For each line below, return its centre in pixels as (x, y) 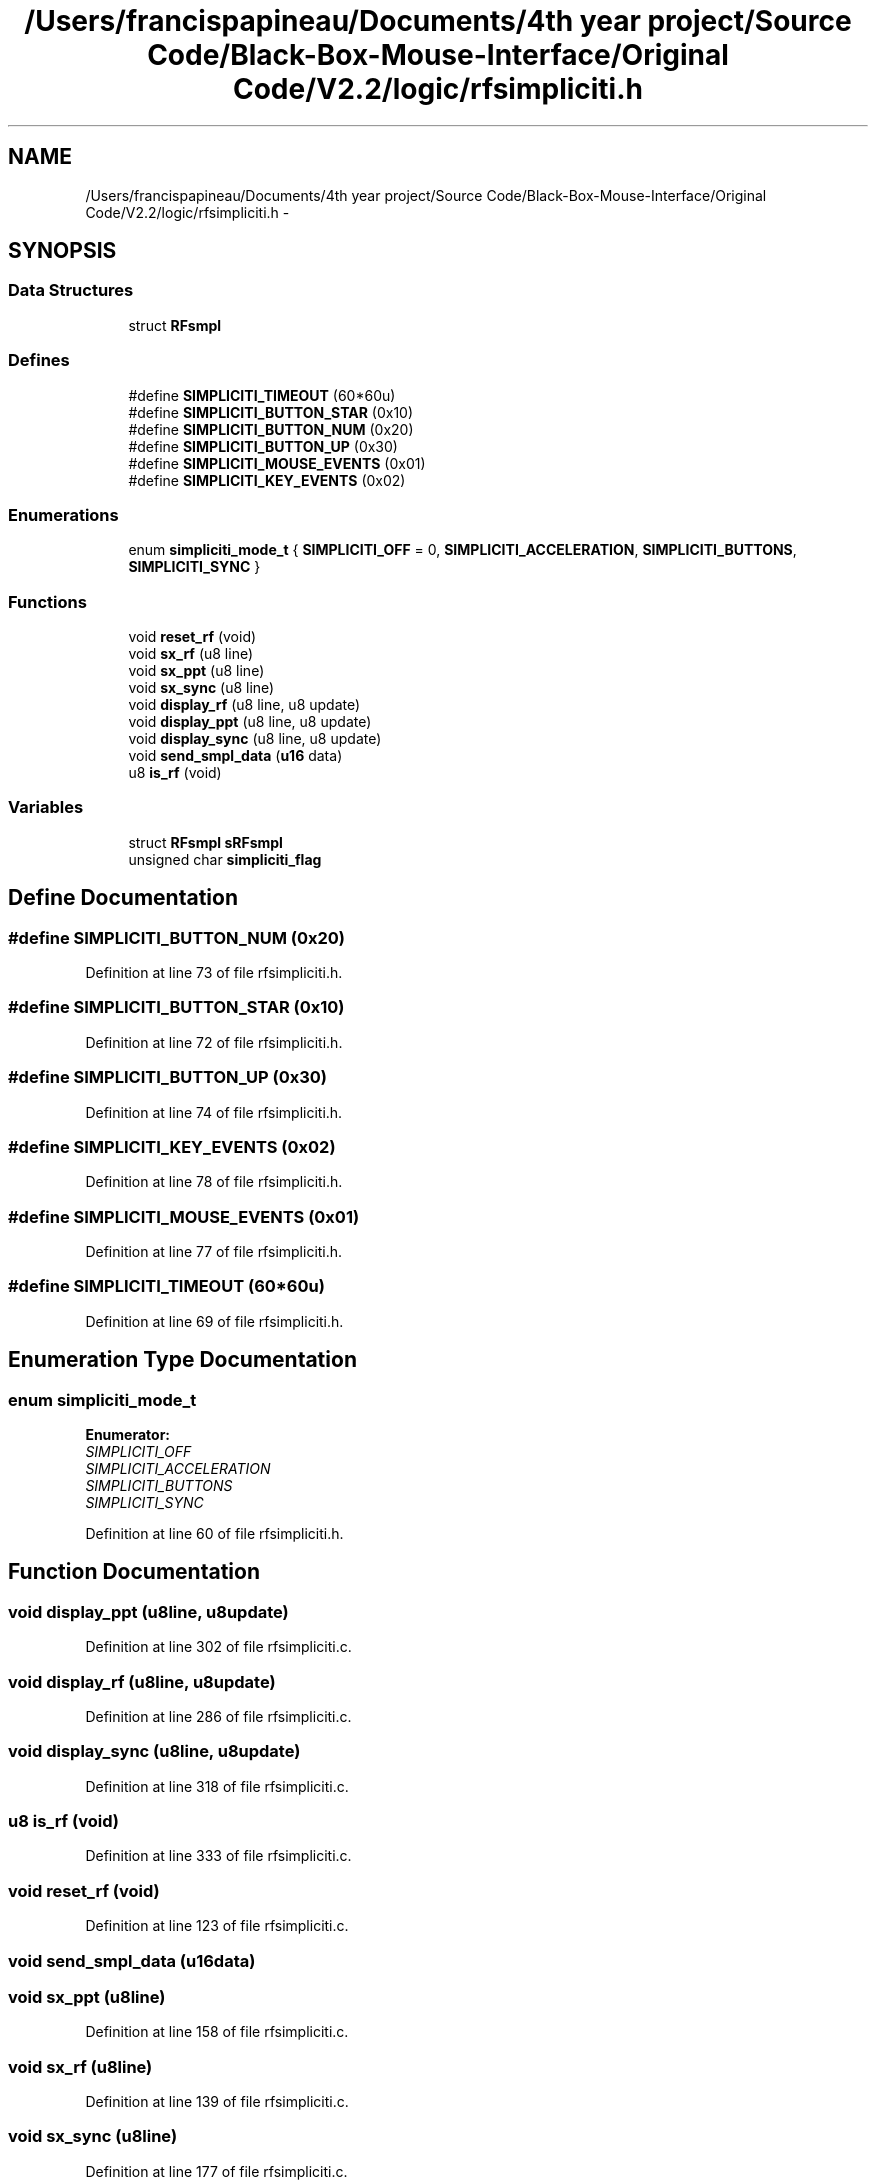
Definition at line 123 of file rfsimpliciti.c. (217, 1926)
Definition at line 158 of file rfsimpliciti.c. (217, 2032)
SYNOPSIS (62, 251)
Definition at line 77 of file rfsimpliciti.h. (214, 1252)
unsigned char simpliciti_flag (225, 859)
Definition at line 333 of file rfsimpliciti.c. (218, 1856)
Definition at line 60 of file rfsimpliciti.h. (214, 1533)
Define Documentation (123, 898)
